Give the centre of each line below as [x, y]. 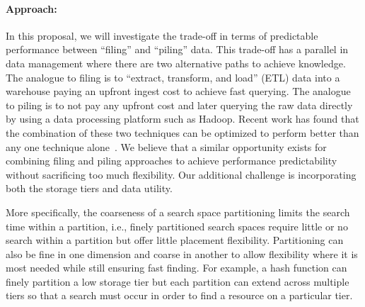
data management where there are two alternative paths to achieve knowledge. [176, 63]
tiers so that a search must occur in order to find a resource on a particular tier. [179, 295]
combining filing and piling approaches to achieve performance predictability [172, 161]
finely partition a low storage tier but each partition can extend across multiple [178, 281]
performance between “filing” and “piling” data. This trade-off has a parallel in [177, 49]
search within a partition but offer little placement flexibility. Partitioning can [175, 240]
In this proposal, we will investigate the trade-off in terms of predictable [162, 35]
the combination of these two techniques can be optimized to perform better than [182, 132]
